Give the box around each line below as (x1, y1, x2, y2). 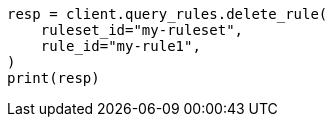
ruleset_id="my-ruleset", (40, 22, 244, 38)
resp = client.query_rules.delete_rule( (7, 6, 328, 22)
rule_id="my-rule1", (40, 38, 201, 54)
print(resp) (7, 70, 100, 86)
